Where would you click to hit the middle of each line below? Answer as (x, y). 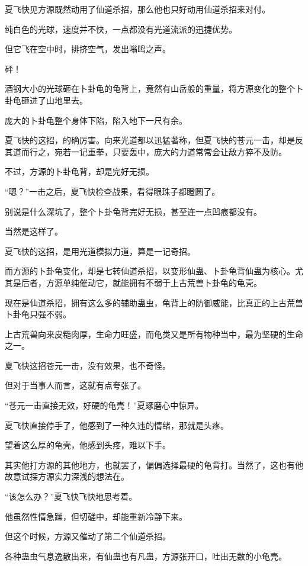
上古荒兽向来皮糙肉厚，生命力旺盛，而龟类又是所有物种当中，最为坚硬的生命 (154, 334)
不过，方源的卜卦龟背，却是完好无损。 (79, 171)
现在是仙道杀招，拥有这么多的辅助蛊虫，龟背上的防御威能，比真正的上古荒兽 (154, 302)
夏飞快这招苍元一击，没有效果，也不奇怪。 (88, 365)
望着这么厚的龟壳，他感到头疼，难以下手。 (88, 445)
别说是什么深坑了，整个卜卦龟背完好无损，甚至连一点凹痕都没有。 (133, 211)
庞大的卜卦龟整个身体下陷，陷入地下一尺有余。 (96, 120)
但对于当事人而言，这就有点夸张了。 (75, 385)
